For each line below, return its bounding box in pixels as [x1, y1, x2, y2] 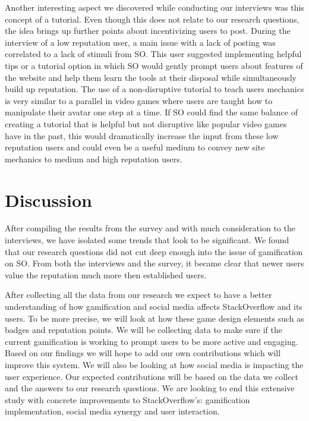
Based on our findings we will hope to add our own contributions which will [5, 347, 281, 359]
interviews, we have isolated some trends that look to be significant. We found [5, 234, 289, 246]
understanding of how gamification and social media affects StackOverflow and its [5, 300, 302, 312]
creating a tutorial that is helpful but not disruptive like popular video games [5, 117, 287, 130]
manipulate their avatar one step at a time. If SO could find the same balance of [5, 106, 298, 118]
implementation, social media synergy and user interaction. [5, 405, 220, 417]
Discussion [5, 187, 92, 212]
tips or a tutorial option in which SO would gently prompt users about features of [5, 59, 303, 71]
